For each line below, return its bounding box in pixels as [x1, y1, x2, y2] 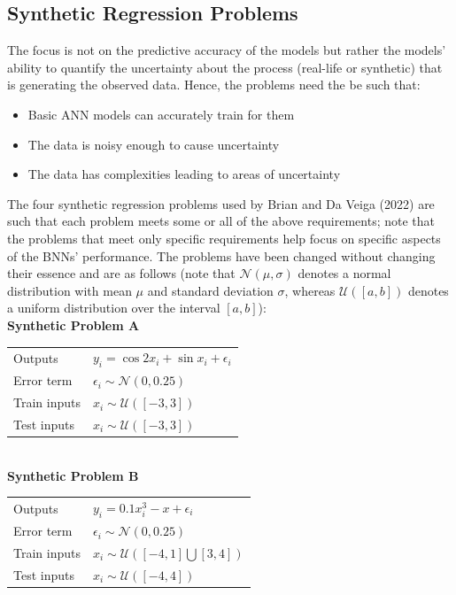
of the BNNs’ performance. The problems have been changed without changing [7, 246, 436, 265]
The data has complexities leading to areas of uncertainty [27, 165, 341, 183]
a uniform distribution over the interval [7, 298, 220, 317]
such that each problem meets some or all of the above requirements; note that [7, 212, 436, 230]
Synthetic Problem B [7, 466, 139, 484]
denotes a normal [298, 264, 391, 282]
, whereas [284, 281, 336, 299]
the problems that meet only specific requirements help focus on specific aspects [7, 228, 441, 247]
